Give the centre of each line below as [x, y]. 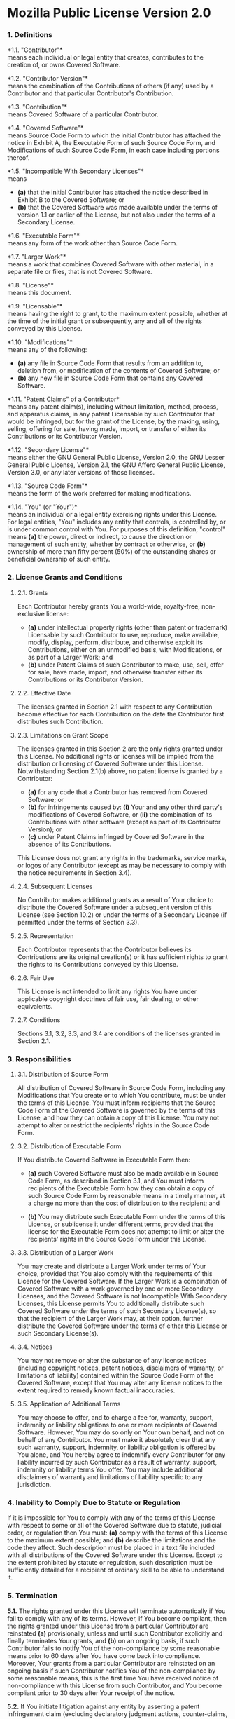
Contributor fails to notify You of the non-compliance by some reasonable [114, 1648]
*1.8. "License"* [30, 285]
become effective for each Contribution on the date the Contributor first [121, 714]
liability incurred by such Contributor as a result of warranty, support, [117, 1462]
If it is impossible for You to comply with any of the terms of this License [111, 1518]
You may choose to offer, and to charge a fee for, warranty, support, [115, 1418]
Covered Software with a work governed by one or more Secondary [115, 1289]
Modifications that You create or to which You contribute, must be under [121, 1096]
